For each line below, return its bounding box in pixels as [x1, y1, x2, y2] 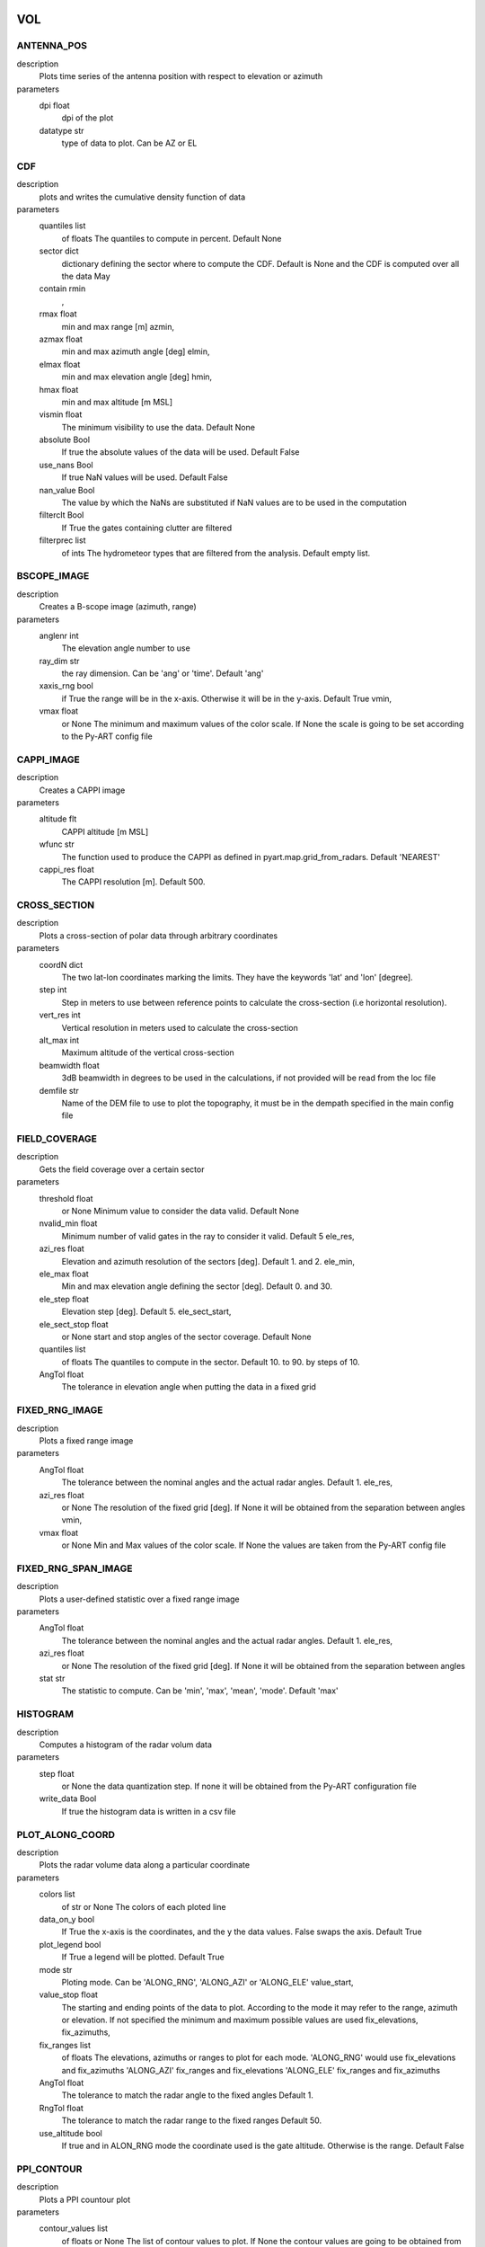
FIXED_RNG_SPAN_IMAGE [16, 1562, 133, 1575]
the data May [61, 271, 111, 281]
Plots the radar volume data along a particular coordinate [39, 1860, 251, 1870]
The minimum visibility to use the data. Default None [61, 422, 256, 432]
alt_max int [39, 1035, 80, 1045]
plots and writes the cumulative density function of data [39, 191, 246, 202]
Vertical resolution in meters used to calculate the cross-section [61, 1022, 298, 1033]
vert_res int [39, 1009, 81, 1020]
